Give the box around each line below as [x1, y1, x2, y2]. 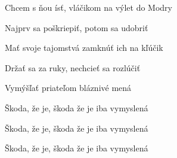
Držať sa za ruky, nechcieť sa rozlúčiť [5, 61, 141, 74]
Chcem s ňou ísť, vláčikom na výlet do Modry [5, 1, 172, 13]
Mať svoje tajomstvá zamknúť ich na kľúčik [5, 41, 163, 54]
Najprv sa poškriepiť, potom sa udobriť [5, 21, 148, 34]
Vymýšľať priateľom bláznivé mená [5, 81, 132, 94]
